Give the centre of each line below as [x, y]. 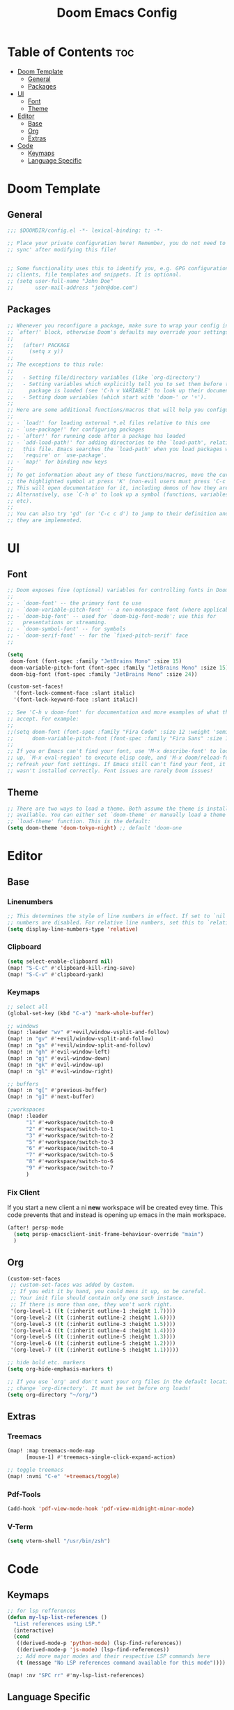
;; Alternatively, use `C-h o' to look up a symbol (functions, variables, [119, 494]
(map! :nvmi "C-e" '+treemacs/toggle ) [63, 1476]
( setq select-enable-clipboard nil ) [60, 961]
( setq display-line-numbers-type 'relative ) [73, 929]
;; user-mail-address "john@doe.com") [73, 288]
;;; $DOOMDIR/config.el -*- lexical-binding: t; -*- [85, 230]
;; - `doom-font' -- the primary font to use [74, 603]
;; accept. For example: [43, 718]
